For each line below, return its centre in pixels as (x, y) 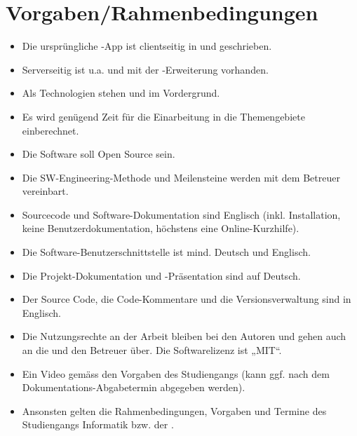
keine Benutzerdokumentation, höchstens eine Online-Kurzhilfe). (161, 228)
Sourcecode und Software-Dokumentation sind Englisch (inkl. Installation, (181, 214)
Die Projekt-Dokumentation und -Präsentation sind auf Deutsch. (161, 275)
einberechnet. (50, 130)
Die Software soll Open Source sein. (99, 154)
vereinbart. (45, 191)
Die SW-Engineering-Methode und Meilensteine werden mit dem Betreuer (181, 177)
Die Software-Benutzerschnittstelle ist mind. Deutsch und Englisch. (166, 252)
